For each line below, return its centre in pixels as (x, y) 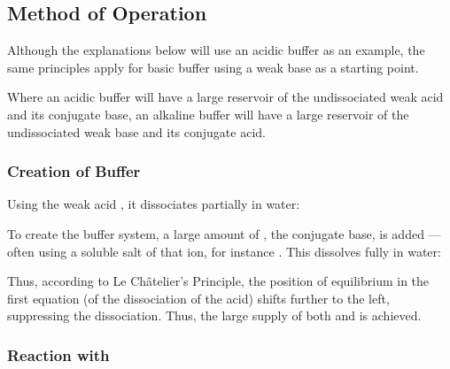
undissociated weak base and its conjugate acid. (136, 131)
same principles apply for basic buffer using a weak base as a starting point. (213, 67)
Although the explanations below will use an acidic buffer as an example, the (216, 50)
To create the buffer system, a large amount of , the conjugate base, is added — (224, 233)
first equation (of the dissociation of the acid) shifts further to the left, (198, 298)
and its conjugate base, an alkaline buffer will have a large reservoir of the (208, 114)
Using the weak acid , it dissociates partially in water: (154, 204)
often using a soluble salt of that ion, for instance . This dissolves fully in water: (224, 251)
